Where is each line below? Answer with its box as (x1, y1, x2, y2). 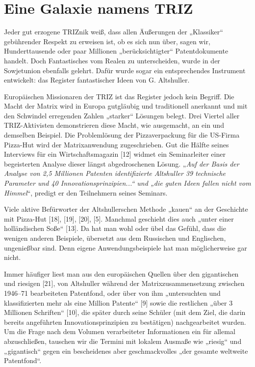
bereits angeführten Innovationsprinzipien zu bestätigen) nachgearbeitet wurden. (4, 316, 246, 327)
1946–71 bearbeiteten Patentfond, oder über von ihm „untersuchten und (4, 287, 221, 298)
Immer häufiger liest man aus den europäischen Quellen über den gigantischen (4, 268, 239, 279)
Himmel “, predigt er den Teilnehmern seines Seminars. (4, 187, 168, 198)
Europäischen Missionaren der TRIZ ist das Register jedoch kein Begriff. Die (4, 91, 234, 101)
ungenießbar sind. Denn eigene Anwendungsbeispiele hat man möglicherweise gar (4, 242, 247, 253)
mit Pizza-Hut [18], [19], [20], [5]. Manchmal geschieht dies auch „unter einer (4, 213, 234, 224)
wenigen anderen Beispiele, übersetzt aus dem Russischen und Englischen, (4, 233, 226, 243)
